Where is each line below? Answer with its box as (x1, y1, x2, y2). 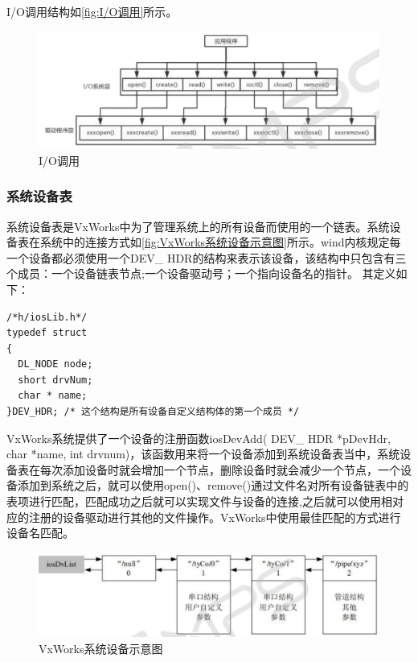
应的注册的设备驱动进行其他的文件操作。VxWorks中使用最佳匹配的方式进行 (6, 508, 401, 525)
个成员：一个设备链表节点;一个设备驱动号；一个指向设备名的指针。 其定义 (6, 265, 396, 282)
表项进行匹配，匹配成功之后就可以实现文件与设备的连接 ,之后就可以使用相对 (6, 493, 404, 510)
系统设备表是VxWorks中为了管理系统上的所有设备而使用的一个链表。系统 (6, 217, 390, 234)
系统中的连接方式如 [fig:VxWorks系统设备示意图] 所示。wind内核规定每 (39, 234, 401, 250)
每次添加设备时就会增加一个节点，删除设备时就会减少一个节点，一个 (39, 461, 400, 478)
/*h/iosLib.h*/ (6, 311, 88, 323)
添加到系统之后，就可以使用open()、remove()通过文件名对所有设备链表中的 (17, 477, 409, 494)
